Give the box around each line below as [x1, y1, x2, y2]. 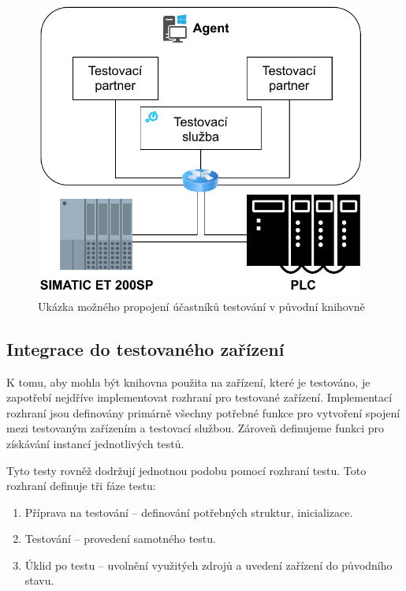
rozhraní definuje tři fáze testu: [6, 477, 156, 494]
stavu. [24, 572, 54, 589]
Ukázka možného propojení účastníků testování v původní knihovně [38, 297, 365, 314]
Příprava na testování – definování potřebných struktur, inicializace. [24, 503, 353, 520]
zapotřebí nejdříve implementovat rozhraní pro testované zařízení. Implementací [6, 389, 393, 406]
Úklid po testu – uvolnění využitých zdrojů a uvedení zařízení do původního [24, 556, 393, 573]
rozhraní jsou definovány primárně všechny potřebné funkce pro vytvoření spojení [6, 404, 400, 421]
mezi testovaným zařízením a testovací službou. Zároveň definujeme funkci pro [6, 420, 385, 436]
